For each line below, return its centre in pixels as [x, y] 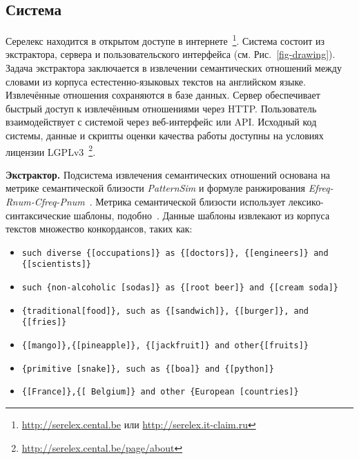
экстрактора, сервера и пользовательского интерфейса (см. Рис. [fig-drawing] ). [171, 54]
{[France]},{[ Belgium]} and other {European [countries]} [160, 392]
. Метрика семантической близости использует [187, 202]
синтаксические [38, 215]
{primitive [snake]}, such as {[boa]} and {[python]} [148, 369]
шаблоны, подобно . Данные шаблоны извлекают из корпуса [202, 215]
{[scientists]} [57, 264]
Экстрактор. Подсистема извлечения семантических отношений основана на [168, 174]
